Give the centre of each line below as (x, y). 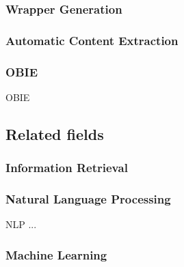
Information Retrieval (67, 168)
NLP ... (21, 224)
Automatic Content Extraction (92, 40)
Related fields (55, 133)
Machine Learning (56, 254)
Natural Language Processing (88, 199)
